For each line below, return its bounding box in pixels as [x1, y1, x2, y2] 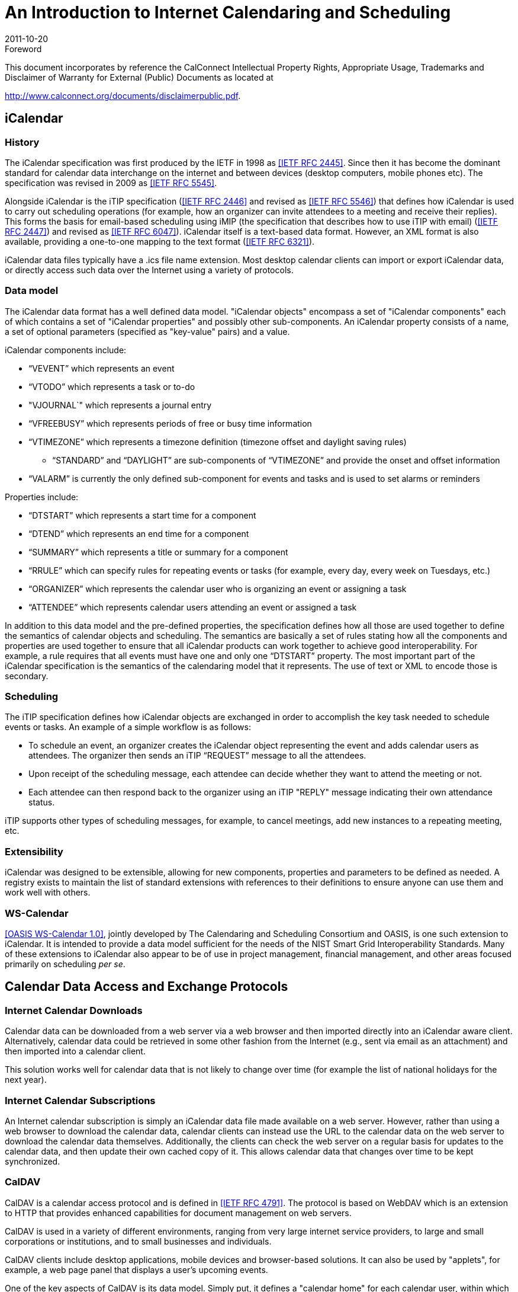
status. [28, 797, 55, 808]
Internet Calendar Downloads [5, 1004, 143, 1016]
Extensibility [5, 845, 63, 858]
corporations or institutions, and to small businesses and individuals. [5, 1236, 272, 1246]
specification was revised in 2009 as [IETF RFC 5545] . [5, 177, 217, 188]
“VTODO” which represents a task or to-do [28, 381, 195, 392]
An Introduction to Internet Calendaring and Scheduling [5, 2, 451, 23]
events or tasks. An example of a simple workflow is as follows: [5, 722, 251, 733]
